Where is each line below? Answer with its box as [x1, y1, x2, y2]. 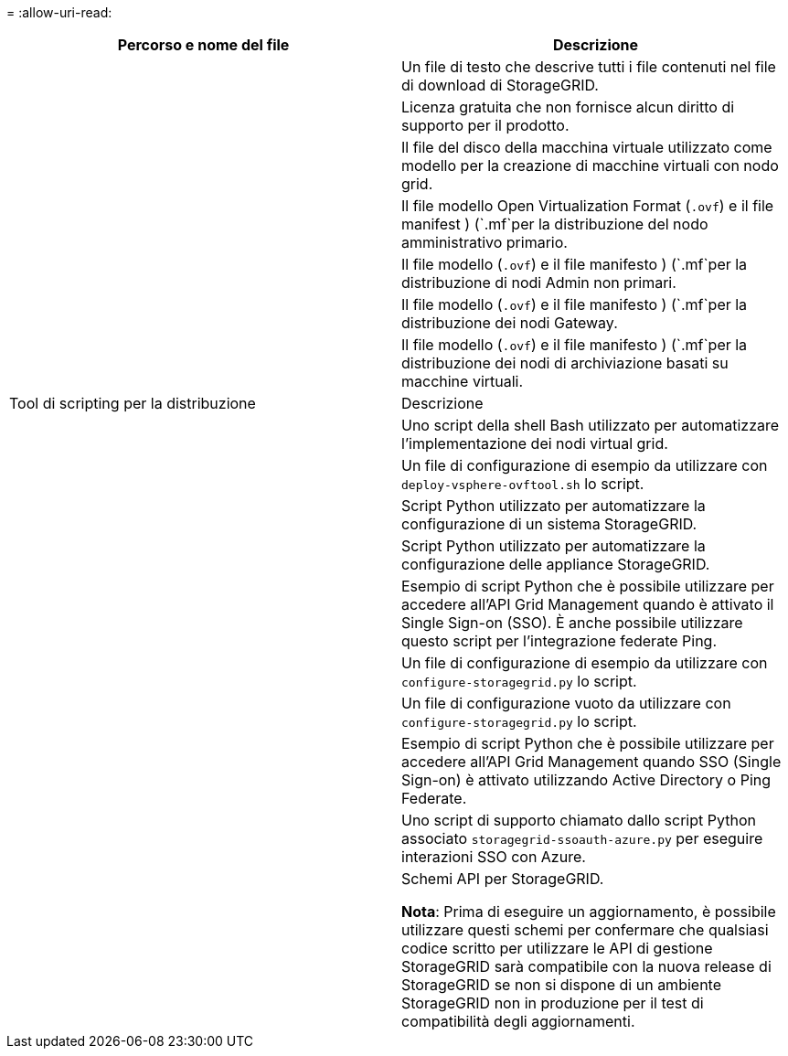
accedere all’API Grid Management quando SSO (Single [401, 752, 782, 771]
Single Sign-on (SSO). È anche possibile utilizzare [401, 613, 743, 632]
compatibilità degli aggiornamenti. [401, 1012, 635, 1030]
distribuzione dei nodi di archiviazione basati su [401, 354, 729, 372]
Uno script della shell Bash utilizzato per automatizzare [401, 416, 780, 434]
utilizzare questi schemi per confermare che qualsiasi [401, 921, 769, 939]
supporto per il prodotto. [401, 116, 570, 134]
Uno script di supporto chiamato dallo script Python [401, 811, 756, 829]
